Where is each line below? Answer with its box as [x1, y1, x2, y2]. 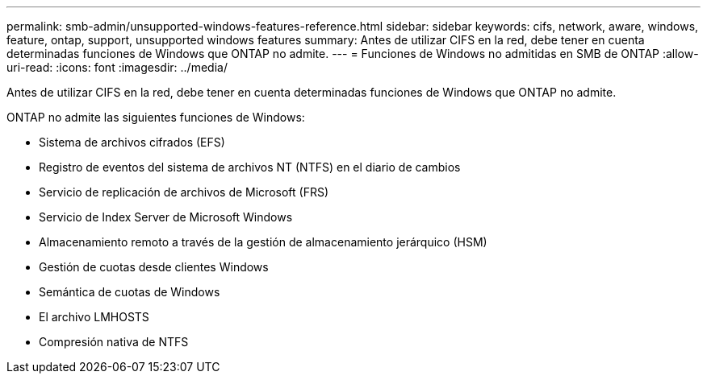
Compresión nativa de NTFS [39, 335, 189, 349]
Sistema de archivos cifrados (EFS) [39, 135, 225, 149]
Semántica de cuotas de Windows [39, 285, 220, 299]
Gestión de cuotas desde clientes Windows [39, 260, 269, 274]
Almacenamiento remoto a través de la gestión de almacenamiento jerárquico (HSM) [39, 235, 487, 249]
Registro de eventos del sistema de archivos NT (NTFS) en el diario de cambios [39, 160, 461, 174]
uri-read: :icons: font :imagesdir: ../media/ [6, 60, 228, 74]
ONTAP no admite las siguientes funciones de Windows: [6, 110, 305, 124]
